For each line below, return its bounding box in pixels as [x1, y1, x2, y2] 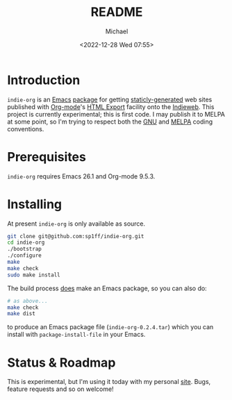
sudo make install [7, 272, 60, 278]
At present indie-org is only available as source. [7, 219, 146, 228]
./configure [7, 252, 42, 259]
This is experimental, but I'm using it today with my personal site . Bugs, [7, 378, 211, 386]
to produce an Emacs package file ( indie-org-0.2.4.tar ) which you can [7, 323, 214, 331]
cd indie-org [7, 239, 45, 247]
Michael [105, 27, 129, 35]
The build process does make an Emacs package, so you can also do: [7, 284, 207, 292]
